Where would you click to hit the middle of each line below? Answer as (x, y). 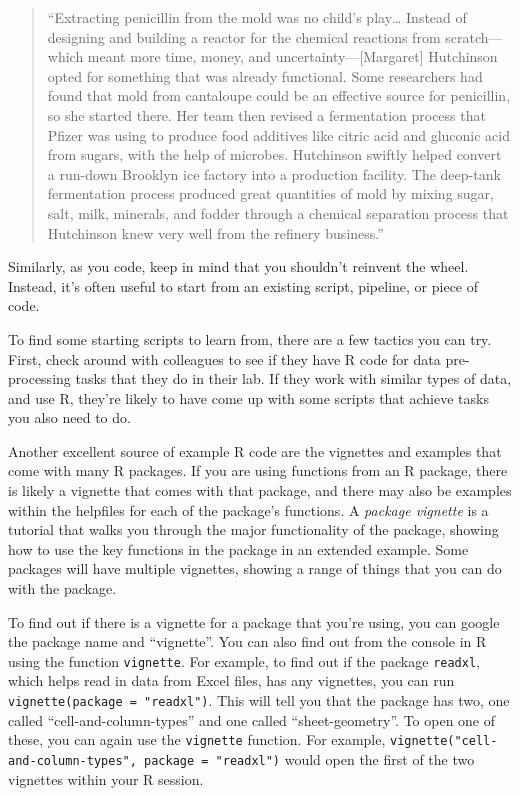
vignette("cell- (444, 741)
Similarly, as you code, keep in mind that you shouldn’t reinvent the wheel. (238, 266)
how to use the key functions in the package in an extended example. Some (238, 548)
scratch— (474, 36)
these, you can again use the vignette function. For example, (197, 739)
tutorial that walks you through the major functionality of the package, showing (253, 529)
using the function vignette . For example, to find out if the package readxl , (244, 660)
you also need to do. (69, 417)
